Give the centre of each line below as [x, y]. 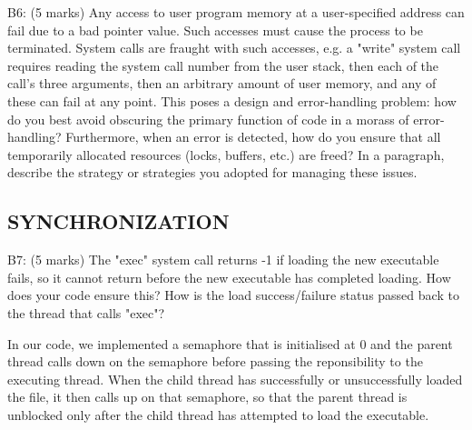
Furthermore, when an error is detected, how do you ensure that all [253, 137]
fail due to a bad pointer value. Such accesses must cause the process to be [215, 30]
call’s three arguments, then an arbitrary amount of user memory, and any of [222, 83]
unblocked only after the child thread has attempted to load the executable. [218, 414]
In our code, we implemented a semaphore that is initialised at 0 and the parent [230, 343]
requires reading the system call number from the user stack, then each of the [223, 65]
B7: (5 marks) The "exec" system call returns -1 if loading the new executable [223, 260]
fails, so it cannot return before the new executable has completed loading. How [229, 277]
